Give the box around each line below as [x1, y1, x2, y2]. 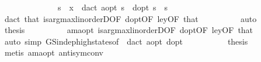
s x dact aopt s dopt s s [57, 1, 168, 13]
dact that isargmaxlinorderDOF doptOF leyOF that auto [4, 12, 257, 24]
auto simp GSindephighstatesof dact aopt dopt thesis [4, 35, 248, 47]
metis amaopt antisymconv [4, 46, 103, 59]
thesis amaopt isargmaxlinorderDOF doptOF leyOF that [4, 24, 253, 36]
